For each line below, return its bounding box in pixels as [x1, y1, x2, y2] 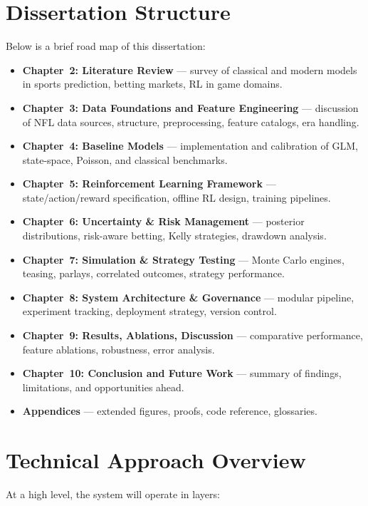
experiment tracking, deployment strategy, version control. [22, 304, 277, 319]
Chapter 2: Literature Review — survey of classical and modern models [22, 62, 357, 77]
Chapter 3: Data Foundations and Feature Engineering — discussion [22, 100, 359, 115]
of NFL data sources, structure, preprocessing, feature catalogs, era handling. [22, 114, 359, 129]
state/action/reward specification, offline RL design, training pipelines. [22, 190, 331, 205]
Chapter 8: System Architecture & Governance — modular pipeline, [22, 289, 354, 304]
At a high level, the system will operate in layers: [6, 487, 220, 502]
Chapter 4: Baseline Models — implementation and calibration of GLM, [22, 138, 358, 153]
